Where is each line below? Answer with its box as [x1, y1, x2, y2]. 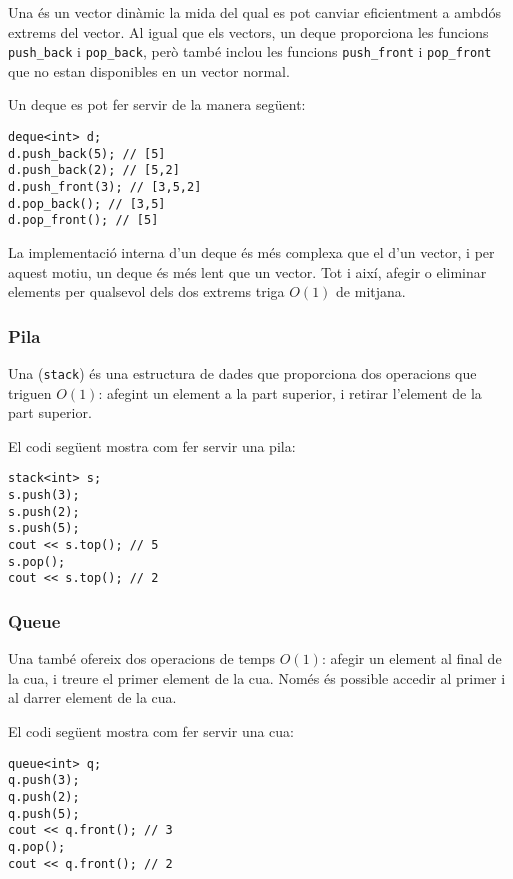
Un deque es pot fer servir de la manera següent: [8, 94, 306, 115]
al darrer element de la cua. [8, 687, 177, 708]
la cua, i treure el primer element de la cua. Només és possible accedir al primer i [8, 667, 506, 688]
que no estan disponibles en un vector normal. [8, 60, 290, 81]
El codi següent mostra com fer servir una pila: [8, 435, 296, 456]
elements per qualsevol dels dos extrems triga [8, 281, 285, 302]
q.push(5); [8, 806, 80, 821]
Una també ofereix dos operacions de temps [8, 648, 276, 669]
